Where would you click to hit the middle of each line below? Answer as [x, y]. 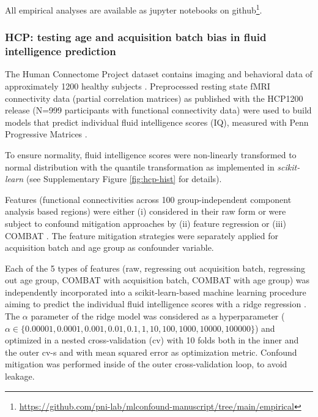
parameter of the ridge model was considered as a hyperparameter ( [158, 316]
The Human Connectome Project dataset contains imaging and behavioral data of [159, 74]
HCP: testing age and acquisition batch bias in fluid [136, 37]
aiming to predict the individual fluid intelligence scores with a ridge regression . [156, 304]
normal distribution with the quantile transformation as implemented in [140, 166]
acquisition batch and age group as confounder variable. [109, 247]
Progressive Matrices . [46, 134]
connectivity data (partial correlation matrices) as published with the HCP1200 [154, 98]
